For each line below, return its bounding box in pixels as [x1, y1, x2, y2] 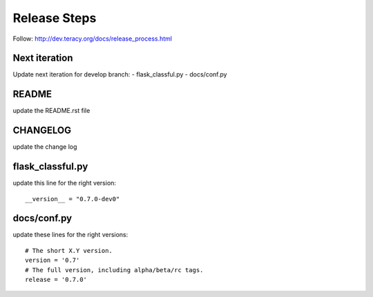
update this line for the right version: [12, 179, 117, 187]
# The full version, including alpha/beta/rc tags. [25, 266, 204, 274]
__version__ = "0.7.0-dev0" [25, 195, 120, 203]
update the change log [12, 143, 77, 151]
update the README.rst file [12, 107, 90, 115]
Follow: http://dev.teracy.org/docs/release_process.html [12, 34, 173, 43]
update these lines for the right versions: [12, 231, 128, 239]
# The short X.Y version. [25, 247, 113, 254]
